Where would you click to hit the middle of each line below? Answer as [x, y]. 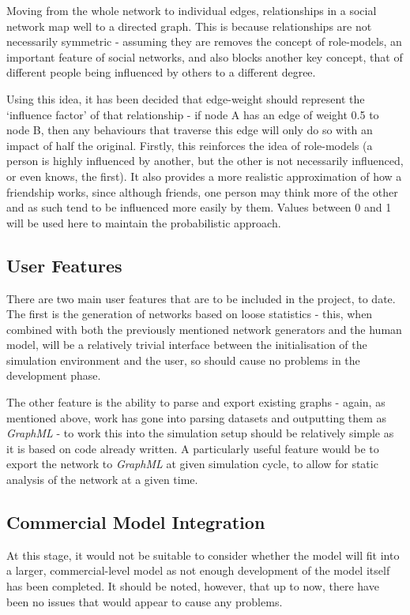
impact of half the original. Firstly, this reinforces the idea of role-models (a [190, 145]
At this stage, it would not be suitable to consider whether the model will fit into [203, 555]
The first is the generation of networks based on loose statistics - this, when [190, 314]
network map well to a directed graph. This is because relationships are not [189, 26]
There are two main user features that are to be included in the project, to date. [201, 298]
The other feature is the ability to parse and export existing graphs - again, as [196, 402]
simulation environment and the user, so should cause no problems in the [183, 360]
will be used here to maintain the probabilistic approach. [144, 222]
